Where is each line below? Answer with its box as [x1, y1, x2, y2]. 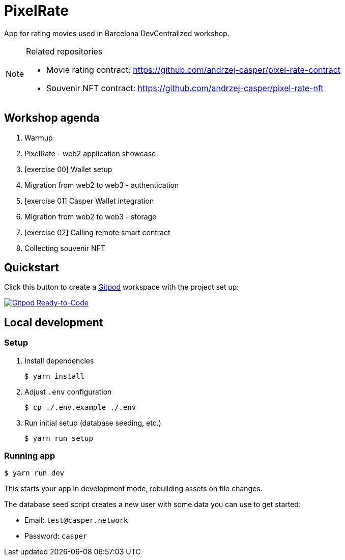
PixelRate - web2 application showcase [24, 149, 156, 158]
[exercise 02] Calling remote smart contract [24, 228, 170, 237]
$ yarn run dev [4, 469, 65, 478]
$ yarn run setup [24, 434, 93, 442]
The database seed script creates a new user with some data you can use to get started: [4, 500, 301, 509]
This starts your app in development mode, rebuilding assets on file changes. [4, 484, 263, 493]
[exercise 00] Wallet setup [24, 164, 112, 174]
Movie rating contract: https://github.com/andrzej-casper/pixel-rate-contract [46, 64, 341, 75]
